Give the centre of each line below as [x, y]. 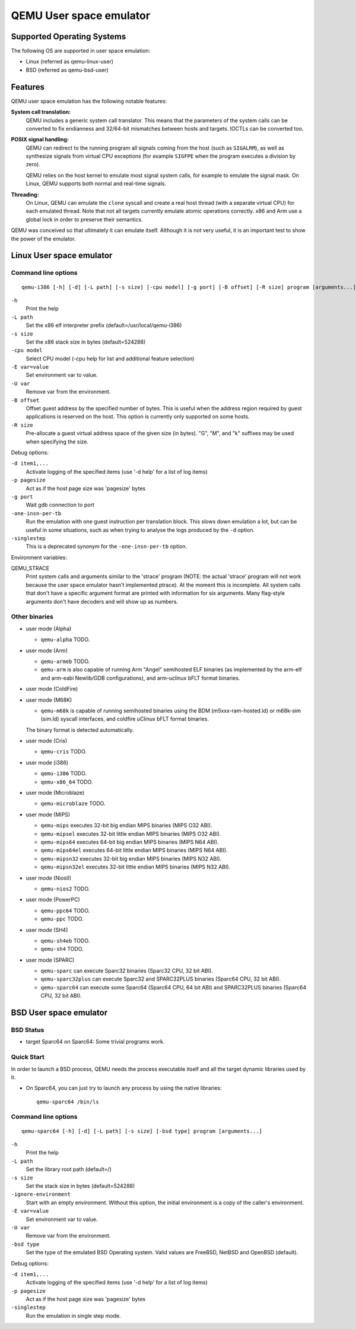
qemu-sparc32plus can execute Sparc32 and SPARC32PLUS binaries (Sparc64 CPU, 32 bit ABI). [161, 979]
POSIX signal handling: [40, 139]
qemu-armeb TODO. [65, 661]
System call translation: [41, 112]
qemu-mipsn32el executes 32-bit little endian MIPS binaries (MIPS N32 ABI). [136, 867]
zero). [33, 164]
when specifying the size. [57, 442]
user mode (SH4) [47, 930]
